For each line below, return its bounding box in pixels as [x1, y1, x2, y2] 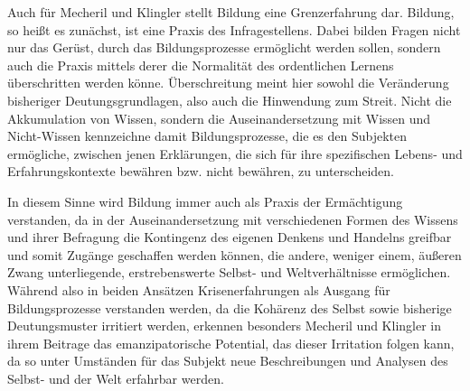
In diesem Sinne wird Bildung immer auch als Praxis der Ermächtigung [7, 191, 403, 210]
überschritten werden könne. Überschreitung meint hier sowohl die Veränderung [7, 73, 449, 92]
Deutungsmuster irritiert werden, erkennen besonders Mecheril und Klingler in [7, 316, 442, 335]
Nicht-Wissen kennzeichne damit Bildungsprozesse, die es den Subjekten [7, 126, 408, 145]
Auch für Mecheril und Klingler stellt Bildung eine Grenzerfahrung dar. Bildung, [7, 3, 455, 21]
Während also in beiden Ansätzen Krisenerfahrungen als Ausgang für [7, 280, 390, 299]
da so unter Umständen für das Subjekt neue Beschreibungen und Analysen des [7, 351, 448, 370]
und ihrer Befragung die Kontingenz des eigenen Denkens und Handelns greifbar [7, 228, 452, 247]
